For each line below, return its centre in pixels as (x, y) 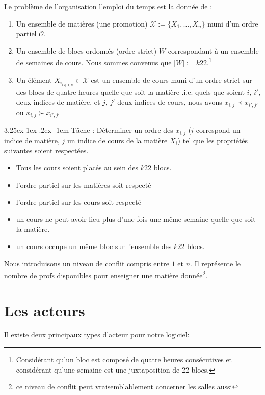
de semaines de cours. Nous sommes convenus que (94, 63)
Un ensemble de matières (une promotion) (82, 23)
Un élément (34, 79)
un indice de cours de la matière (117, 140)
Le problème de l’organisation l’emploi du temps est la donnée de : (108, 6)
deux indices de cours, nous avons (170, 102)
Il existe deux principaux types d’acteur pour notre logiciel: (97, 335)
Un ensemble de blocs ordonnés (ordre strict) (86, 50)
